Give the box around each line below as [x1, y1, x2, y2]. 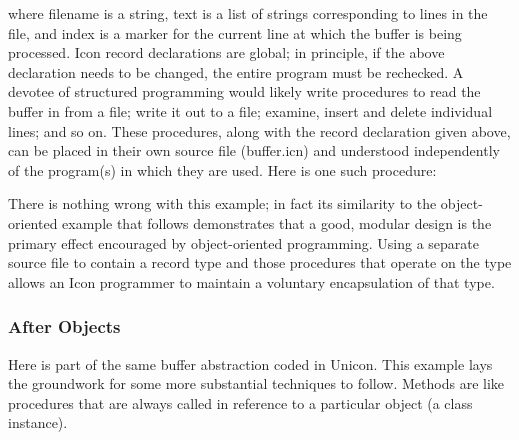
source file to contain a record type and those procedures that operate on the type [8, 252, 512, 273]
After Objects [8, 314, 121, 339]
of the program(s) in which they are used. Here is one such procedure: [8, 159, 437, 180]
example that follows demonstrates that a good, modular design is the [62, 212, 492, 233]
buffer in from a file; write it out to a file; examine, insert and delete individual [8, 100, 493, 121]
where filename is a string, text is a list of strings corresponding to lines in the [8, 3, 488, 23]
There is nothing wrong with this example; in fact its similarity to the [8, 193, 437, 214]
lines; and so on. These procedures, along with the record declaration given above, [8, 120, 511, 141]
